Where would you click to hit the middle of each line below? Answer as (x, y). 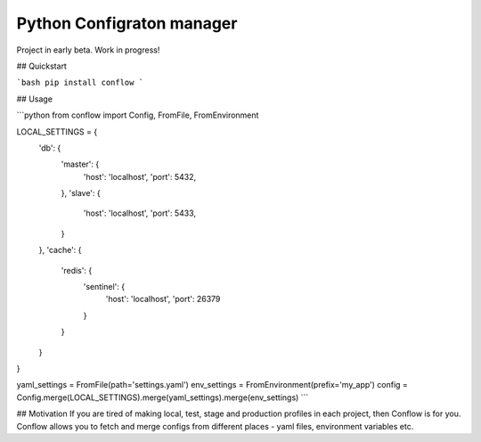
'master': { (80, 164)
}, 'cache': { (60, 250)
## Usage (35, 99)
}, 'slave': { (81, 193)
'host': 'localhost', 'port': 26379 (163, 299)
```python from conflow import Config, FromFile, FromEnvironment (138, 115)
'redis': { (77, 270)
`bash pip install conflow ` (80, 83)
